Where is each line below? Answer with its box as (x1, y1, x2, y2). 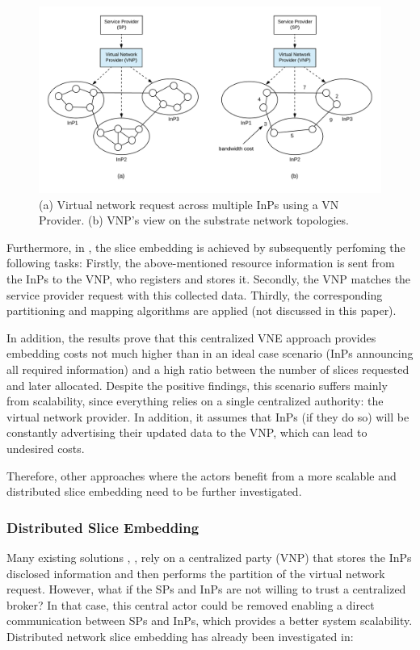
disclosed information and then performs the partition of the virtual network (6, 564, 385, 581)
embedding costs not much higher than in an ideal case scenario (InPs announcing (6, 345, 414, 362)
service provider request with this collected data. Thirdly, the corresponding (6, 286, 383, 303)
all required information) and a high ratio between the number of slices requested (6, 360, 409, 377)
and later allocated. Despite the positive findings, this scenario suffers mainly (6, 376, 388, 393)
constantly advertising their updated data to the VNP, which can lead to (6, 424, 367, 441)
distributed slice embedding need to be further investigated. (6, 483, 302, 500)
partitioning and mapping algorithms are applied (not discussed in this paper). (6, 302, 397, 319)
